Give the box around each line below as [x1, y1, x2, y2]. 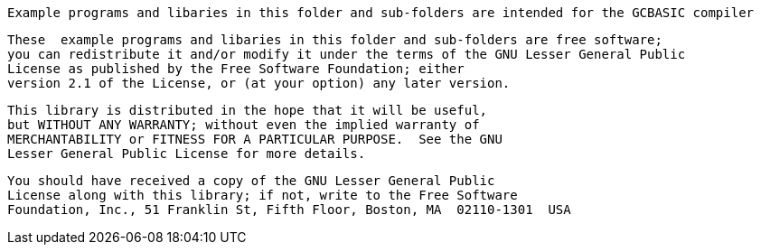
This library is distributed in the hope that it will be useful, [7, 103, 488, 117]
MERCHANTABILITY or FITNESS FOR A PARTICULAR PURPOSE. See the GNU [7, 132, 503, 146]
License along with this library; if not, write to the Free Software [7, 188, 518, 202]
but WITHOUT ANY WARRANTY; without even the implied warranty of [7, 117, 480, 132]
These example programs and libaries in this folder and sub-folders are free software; [7, 33, 662, 47]
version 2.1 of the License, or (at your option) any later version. [7, 76, 511, 90]
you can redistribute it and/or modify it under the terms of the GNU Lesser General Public [7, 47, 686, 61]
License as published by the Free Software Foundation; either [7, 61, 465, 76]
